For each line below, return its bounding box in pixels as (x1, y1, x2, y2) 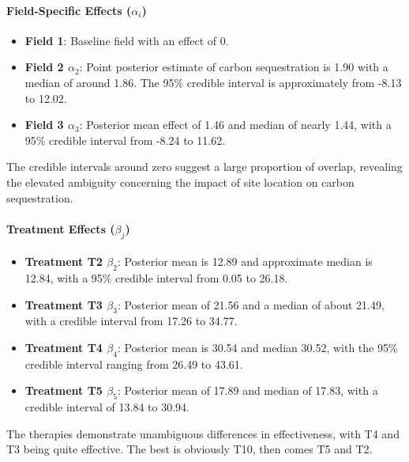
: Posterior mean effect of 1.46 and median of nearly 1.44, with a (79, 116, 392, 133)
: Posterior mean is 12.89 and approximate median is (117, 253, 373, 270)
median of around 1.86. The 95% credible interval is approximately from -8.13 (24, 74, 402, 90)
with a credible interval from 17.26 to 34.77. (24, 312, 238, 329)
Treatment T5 (24, 382, 103, 399)
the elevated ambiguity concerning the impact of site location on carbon (6, 173, 355, 190)
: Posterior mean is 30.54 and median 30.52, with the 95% (117, 339, 398, 355)
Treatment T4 (24, 339, 103, 355)
